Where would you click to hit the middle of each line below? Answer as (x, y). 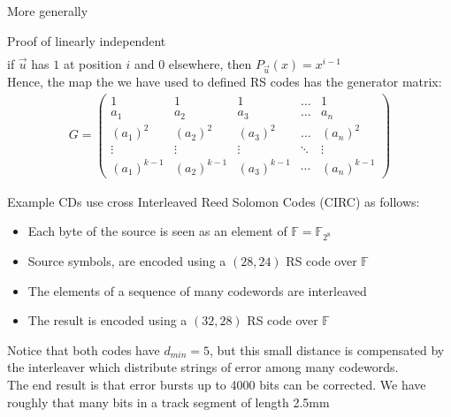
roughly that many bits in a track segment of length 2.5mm (168, 402)
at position (92, 63)
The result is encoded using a (107, 320)
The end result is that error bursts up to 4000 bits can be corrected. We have (217, 385)
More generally (48, 11)
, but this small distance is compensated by (327, 349)
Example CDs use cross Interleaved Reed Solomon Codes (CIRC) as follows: (214, 201)
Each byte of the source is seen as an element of (157, 231)
